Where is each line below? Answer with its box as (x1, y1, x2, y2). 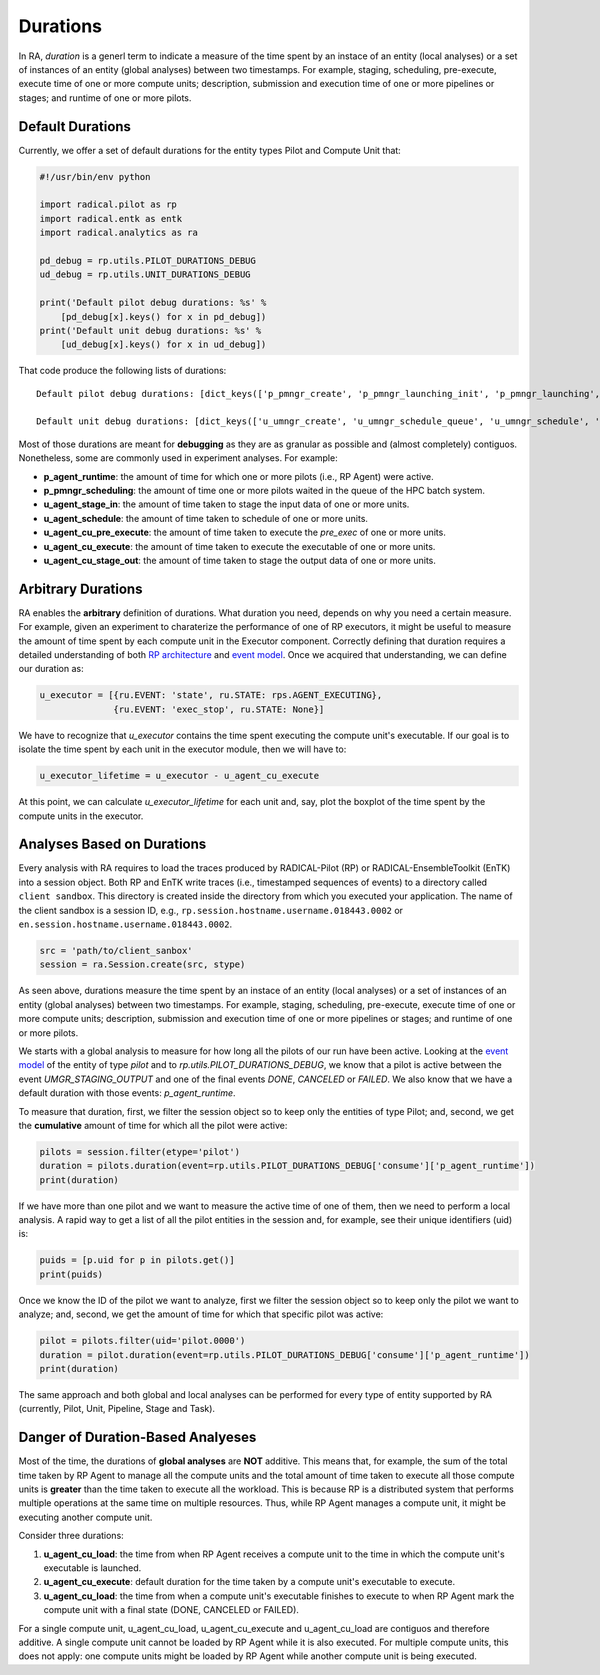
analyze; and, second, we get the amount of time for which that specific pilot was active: (18, 1308, 384, 1320)
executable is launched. (43, 1561, 142, 1574)
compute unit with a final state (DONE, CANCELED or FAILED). (43, 1604, 300, 1616)
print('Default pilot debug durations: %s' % (39, 297, 267, 309)
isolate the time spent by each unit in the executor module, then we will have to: (18, 743, 347, 755)
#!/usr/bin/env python (39, 171, 151, 182)
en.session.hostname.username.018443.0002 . (18, 918, 233, 930)
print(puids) (39, 1268, 104, 1280)
